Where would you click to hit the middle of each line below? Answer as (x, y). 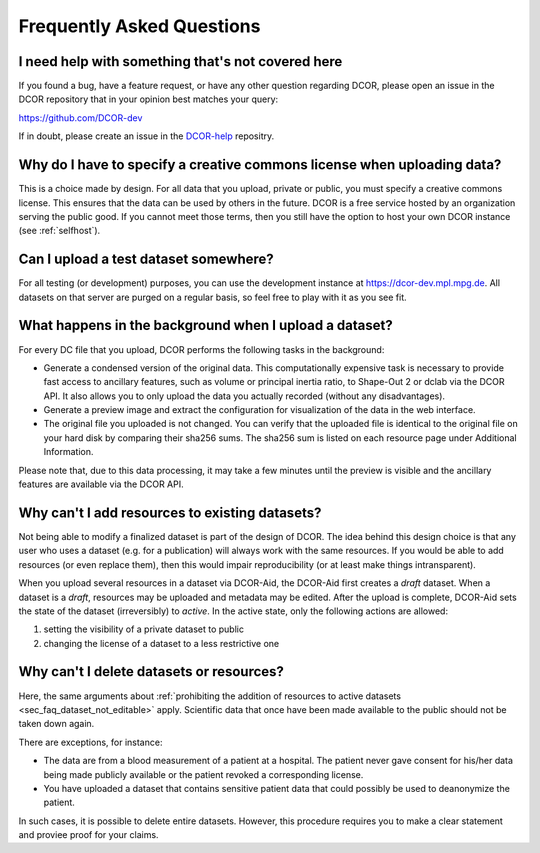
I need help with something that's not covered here (180, 61)
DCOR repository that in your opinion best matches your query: (148, 99)
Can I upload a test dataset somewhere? (146, 259)
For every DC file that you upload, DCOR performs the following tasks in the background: (201, 349)
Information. (68, 452)
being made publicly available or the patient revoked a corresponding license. (203, 774)
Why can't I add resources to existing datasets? (170, 512)
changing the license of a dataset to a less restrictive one (161, 643)
